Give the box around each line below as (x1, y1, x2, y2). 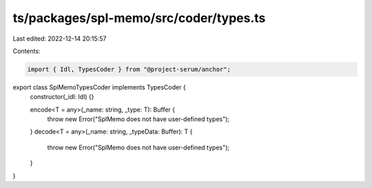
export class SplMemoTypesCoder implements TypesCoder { (12, 83, 186, 91)
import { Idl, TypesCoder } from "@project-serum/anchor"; (27, 65, 231, 73)
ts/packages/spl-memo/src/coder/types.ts (12, 10, 266, 25)
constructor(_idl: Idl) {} (30, 93, 94, 101)
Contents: (12, 47, 41, 55)
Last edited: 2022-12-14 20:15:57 (12, 34, 107, 43)
